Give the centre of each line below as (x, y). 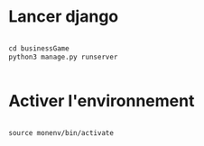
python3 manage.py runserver (63, 57)
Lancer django (64, 17)
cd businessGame (39, 48)
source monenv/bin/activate (61, 132)
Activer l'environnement (102, 100)
